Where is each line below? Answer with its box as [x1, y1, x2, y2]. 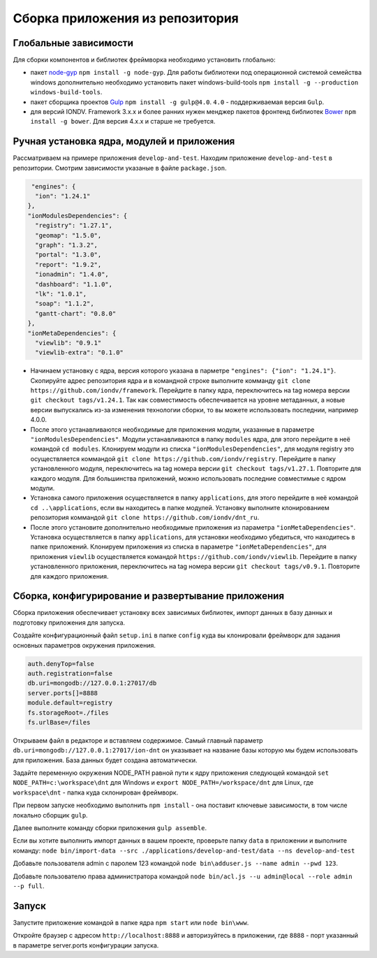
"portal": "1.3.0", [35, 251, 102, 259]
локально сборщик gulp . [13, 811, 88, 819]
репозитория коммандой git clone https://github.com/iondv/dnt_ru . [30, 514, 260, 522]
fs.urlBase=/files [27, 718, 91, 726]
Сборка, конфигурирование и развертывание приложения [13, 590, 285, 602]
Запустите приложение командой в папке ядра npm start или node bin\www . [13, 918, 249, 927]
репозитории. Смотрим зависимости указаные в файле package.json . [13, 164, 227, 172]
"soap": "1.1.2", [35, 300, 94, 307]
